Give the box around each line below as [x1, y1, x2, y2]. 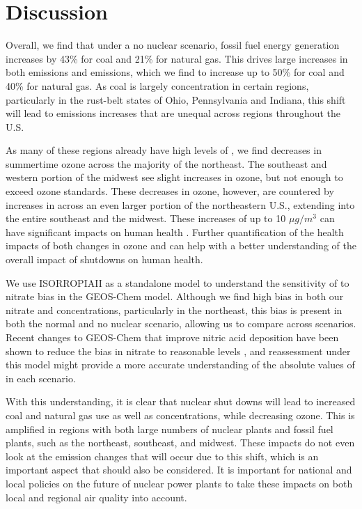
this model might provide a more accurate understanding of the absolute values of [6, 357, 355, 372]
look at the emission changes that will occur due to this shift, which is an [6, 448, 319, 463]
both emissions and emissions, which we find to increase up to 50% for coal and [6, 65, 345, 79]
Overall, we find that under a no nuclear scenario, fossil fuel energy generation [6, 38, 340, 52]
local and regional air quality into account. [6, 490, 187, 504]
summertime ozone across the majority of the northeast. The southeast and [6, 156, 327, 171]
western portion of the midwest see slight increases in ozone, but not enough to [6, 170, 343, 185]
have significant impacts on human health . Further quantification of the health [6, 224, 344, 239]
